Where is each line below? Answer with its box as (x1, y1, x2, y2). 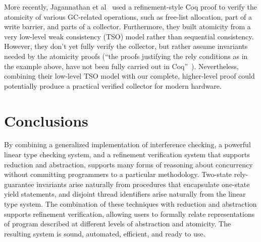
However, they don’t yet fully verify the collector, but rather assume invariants (4, 41, 248, 51)
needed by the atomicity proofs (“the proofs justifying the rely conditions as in (4, 50, 248, 61)
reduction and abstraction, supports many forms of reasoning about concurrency (4, 159, 253, 169)
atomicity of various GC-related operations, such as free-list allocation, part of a (4, 11, 252, 22)
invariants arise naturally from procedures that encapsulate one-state (36, 178, 250, 189)
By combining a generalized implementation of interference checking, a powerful (4, 139, 251, 150)
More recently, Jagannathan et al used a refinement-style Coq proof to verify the (4, 2, 257, 12)
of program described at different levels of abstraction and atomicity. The (4, 218, 231, 229)
